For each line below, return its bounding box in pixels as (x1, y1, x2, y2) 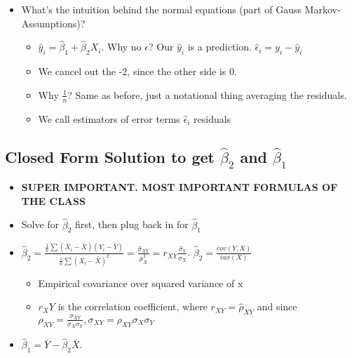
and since (257, 299, 297, 314)
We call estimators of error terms (38, 111, 180, 126)
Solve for (21, 217, 60, 232)
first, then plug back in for (75, 217, 189, 232)
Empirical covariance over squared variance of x (38, 275, 243, 290)
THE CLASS (21, 193, 86, 208)
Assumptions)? (21, 15, 86, 30)
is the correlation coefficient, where (57, 299, 208, 314)
